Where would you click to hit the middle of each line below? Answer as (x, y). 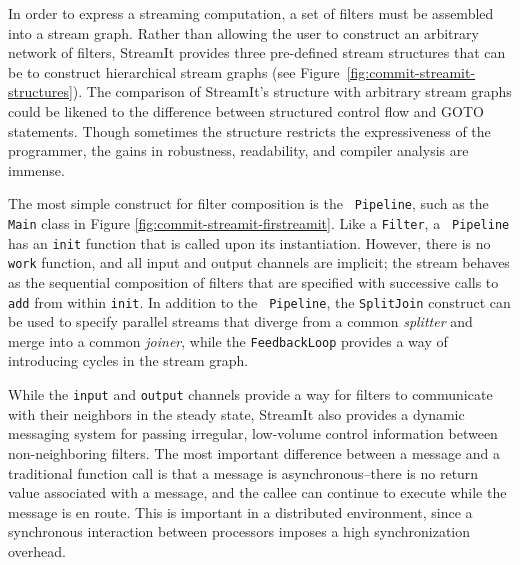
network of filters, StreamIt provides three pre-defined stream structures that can (257, 52)
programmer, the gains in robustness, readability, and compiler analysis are (238, 150)
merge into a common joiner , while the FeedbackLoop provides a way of (228, 340)
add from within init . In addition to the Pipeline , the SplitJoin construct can (259, 301)
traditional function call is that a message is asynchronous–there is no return (243, 472)
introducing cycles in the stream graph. (128, 360)
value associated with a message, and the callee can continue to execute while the (257, 492)
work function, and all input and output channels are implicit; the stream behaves (259, 262)
